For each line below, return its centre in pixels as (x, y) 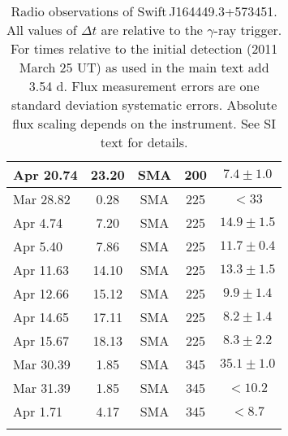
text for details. (144, 142)
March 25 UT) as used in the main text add (144, 67)
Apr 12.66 (41, 293)
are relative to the (152, 30)
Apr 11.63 (41, 270)
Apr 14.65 (41, 317)
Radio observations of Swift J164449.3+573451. (144, 11)
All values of (42, 30)
